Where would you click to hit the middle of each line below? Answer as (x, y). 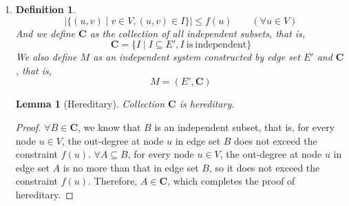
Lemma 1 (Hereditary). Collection (90, 104)
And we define (45, 33)
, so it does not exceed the (264, 167)
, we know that (109, 126)
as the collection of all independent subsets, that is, (198, 33)
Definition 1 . (45, 9)
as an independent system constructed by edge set (197, 57)
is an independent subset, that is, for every (245, 126)
